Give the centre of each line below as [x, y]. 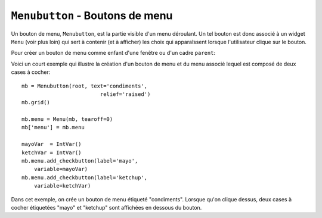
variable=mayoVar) [61, 169]
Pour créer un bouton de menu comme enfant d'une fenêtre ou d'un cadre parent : [113, 53]
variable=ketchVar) [62, 186]
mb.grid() [36, 102]
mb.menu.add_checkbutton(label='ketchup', [85, 177]
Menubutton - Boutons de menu [92, 15]
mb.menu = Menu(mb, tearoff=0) [67, 119]
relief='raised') [125, 94]
